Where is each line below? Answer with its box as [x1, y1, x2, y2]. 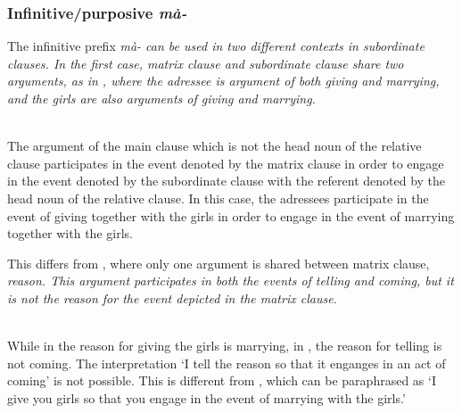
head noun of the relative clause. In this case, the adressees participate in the [7, 188, 429, 207]
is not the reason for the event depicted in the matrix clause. [7, 288, 337, 307]
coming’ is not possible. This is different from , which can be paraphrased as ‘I [7, 371, 436, 390]
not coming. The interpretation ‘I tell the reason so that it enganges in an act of [7, 353, 446, 372]
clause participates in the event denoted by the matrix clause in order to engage [7, 153, 444, 172]
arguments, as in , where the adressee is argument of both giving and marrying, [7, 71, 440, 90]
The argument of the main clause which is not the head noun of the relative [7, 136, 422, 155]
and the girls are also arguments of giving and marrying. [7, 89, 316, 107]
